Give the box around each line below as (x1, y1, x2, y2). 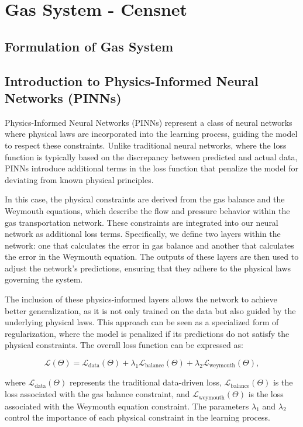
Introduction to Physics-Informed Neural (5, 71, 259, 89)
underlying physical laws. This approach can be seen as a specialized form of (5, 316, 279, 328)
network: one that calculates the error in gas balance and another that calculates (5, 239, 294, 251)
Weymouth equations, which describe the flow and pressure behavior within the (5, 204, 290, 216)
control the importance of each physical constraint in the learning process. (5, 411, 270, 423)
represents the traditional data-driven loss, (69, 376, 222, 388)
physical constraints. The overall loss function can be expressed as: (5, 339, 243, 351)
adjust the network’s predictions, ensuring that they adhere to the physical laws (5, 261, 291, 274)
